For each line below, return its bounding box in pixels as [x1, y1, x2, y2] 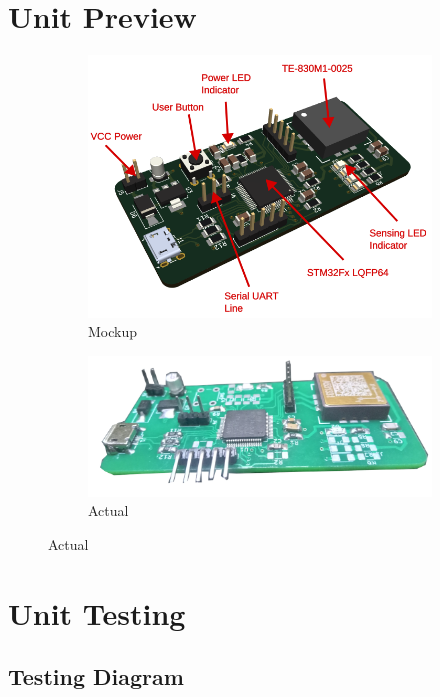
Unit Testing [8, 592, 186, 633]
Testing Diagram [8, 661, 184, 692]
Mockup [88, 321, 138, 342]
